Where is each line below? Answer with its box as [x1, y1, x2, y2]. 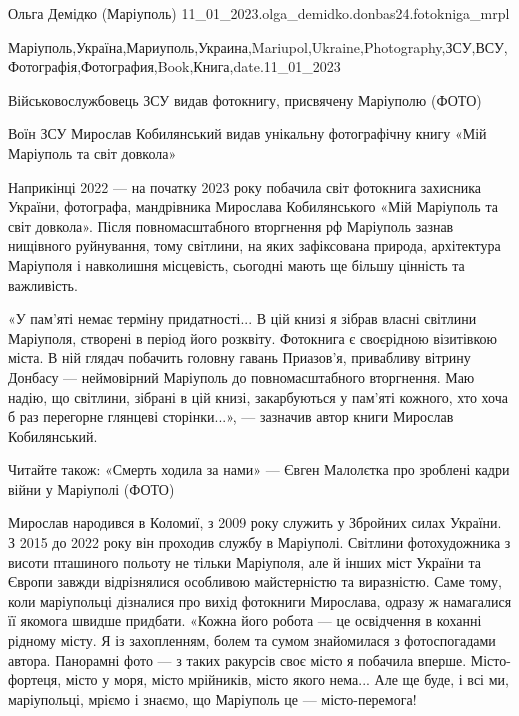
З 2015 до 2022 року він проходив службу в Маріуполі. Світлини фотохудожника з [8, 532, 511, 553]
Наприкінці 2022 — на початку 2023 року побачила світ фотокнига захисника [8, 176, 481, 197]
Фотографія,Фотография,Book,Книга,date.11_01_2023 [8, 56, 341, 77]
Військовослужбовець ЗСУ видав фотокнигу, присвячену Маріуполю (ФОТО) [8, 89, 482, 110]
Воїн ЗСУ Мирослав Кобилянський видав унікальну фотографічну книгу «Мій [8, 123, 487, 144]
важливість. [8, 274, 78, 295]
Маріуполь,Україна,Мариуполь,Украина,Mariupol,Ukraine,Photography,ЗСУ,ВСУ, [8, 36, 508, 57]
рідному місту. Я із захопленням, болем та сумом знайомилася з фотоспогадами [8, 630, 496, 651]
